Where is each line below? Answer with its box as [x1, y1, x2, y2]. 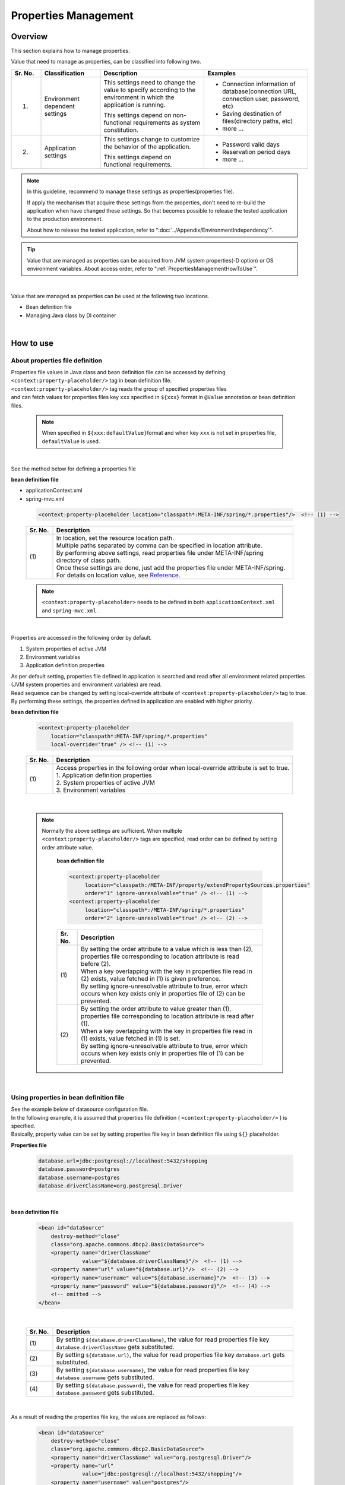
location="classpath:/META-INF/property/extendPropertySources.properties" [84, 881, 311, 888]
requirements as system [132, 118, 201, 127]
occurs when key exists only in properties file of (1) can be [81, 1049, 244, 1057]
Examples [207, 69, 236, 77]
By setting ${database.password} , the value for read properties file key [56, 1381, 249, 1389]
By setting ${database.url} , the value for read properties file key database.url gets [56, 1351, 285, 1359]
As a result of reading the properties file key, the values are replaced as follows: [11, 1413, 207, 1420]
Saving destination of [222, 109, 281, 118]
